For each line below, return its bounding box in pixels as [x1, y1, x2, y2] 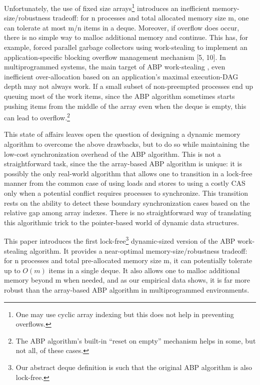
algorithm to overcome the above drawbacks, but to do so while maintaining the [4, 139, 249, 149]
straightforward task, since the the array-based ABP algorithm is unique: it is [4, 158, 242, 169]
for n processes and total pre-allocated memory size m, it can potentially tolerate [4, 255, 252, 266]
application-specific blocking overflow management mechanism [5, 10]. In [4, 51, 226, 62]
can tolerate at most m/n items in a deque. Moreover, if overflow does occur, [4, 22, 239, 32]
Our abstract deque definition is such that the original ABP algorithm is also [15, 362, 252, 372]
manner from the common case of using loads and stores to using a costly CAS [4, 178, 245, 188]
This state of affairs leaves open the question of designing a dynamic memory [4, 129, 240, 139]
